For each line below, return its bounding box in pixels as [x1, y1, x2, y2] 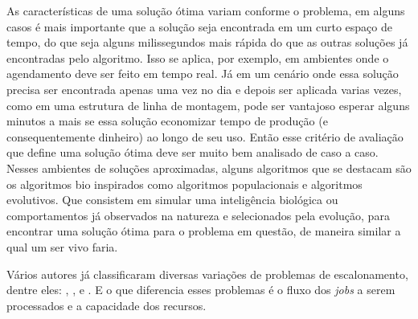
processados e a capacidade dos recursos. [6, 297, 207, 313]
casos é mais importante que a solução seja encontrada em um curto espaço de [6, 18, 392, 35]
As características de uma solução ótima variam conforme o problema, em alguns [6, 2, 405, 18]
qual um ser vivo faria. [6, 238, 118, 255]
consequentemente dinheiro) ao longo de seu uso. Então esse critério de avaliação [6, 128, 404, 145]
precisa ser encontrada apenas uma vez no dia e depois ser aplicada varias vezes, [6, 80, 402, 97]
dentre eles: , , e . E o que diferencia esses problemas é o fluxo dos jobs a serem [6, 281, 395, 298]
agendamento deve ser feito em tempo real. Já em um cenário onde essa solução [6, 65, 399, 82]
